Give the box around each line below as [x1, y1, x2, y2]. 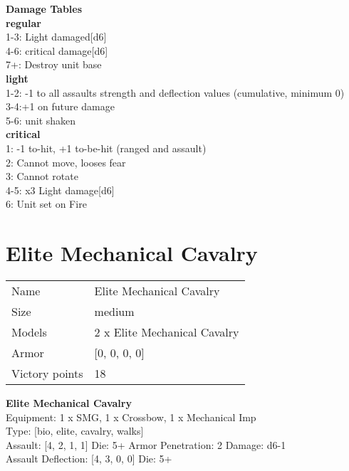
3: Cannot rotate [6, 169, 78, 184]
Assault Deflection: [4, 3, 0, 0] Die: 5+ [6, 451, 172, 466]
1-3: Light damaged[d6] [6, 29, 107, 44]
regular [6, 15, 41, 30]
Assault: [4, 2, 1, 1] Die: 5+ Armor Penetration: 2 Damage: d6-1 [6, 437, 286, 452]
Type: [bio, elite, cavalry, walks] [6, 423, 144, 438]
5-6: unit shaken [6, 112, 76, 127]
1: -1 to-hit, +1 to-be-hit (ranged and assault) [6, 140, 207, 155]
